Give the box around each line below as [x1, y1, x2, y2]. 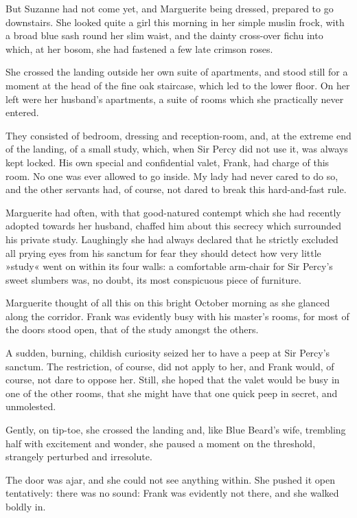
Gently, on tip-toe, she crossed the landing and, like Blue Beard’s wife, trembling [5, 423, 346, 437]
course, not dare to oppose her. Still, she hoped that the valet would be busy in [5, 372, 340, 387]
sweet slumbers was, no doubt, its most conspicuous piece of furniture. [5, 272, 301, 286]
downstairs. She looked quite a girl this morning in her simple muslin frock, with [5, 14, 345, 29]
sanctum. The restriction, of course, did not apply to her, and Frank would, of [5, 359, 334, 373]
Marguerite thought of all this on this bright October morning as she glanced [5, 295, 330, 310]
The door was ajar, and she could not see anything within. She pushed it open [5, 472, 335, 486]
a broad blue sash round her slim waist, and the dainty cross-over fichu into [5, 28, 323, 43]
